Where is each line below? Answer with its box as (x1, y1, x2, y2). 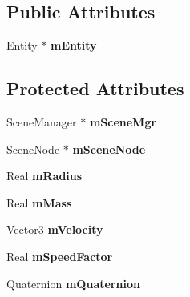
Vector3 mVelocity (6, 221, 103, 238)
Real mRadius (6, 167, 83, 184)
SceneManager (6, 114, 77, 130)
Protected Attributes (6, 76, 184, 101)
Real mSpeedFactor (6, 247, 113, 264)
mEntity (51, 37, 97, 54)
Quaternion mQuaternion (6, 275, 140, 291)
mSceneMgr (89, 114, 157, 130)
